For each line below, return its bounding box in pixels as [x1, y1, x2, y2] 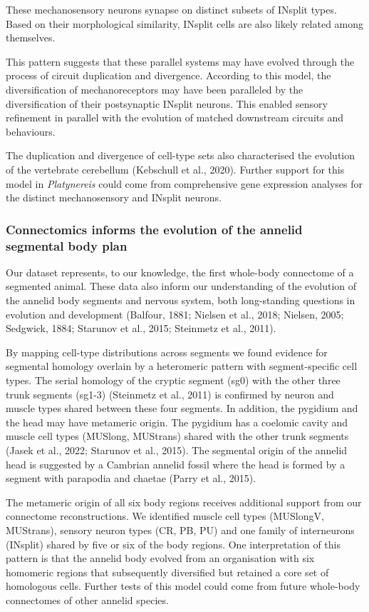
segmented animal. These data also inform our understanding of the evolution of [6, 279, 356, 294]
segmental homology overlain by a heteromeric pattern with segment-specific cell [6, 358, 358, 373]
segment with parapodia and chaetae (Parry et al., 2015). [6, 471, 256, 486]
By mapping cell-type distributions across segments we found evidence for [6, 344, 328, 359]
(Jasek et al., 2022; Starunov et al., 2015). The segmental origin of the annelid [6, 442, 348, 457]
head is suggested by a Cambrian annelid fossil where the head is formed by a [6, 456, 345, 471]
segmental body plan [6, 236, 128, 254]
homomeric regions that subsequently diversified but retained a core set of [6, 564, 329, 579]
